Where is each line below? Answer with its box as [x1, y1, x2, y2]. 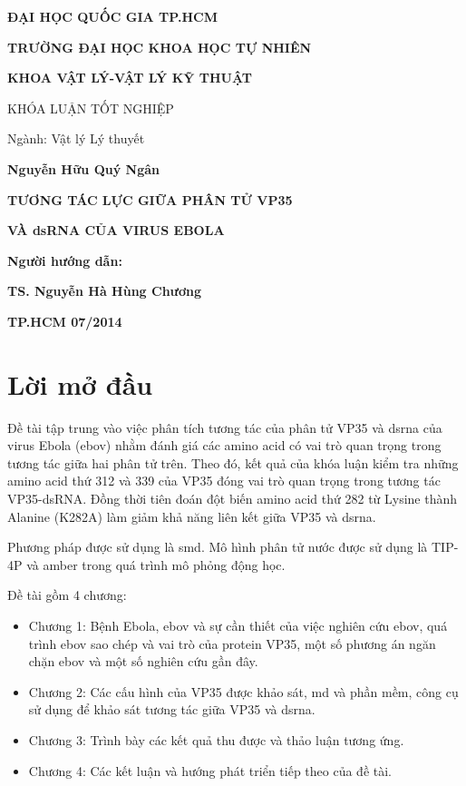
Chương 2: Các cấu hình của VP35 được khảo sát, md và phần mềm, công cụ [28, 682, 459, 701]
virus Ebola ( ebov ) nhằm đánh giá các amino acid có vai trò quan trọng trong [7, 436, 442, 455]
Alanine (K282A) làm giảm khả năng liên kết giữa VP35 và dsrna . [7, 506, 376, 526]
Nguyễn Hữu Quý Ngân [7, 159, 160, 178]
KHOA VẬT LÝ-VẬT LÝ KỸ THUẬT [7, 68, 253, 87]
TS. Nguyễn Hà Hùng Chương [7, 281, 202, 300]
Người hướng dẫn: [7, 251, 122, 270]
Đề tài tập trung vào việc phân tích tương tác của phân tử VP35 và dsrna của [7, 418, 442, 437]
